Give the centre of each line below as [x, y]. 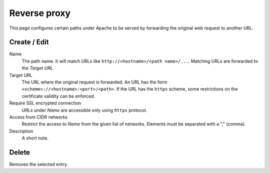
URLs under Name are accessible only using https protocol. [84, 110]
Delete [19, 152]
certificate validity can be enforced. [58, 96]
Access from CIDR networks [38, 117]
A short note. [35, 138]
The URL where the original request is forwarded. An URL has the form [94, 82]
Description [21, 131]
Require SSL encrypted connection [45, 103]
